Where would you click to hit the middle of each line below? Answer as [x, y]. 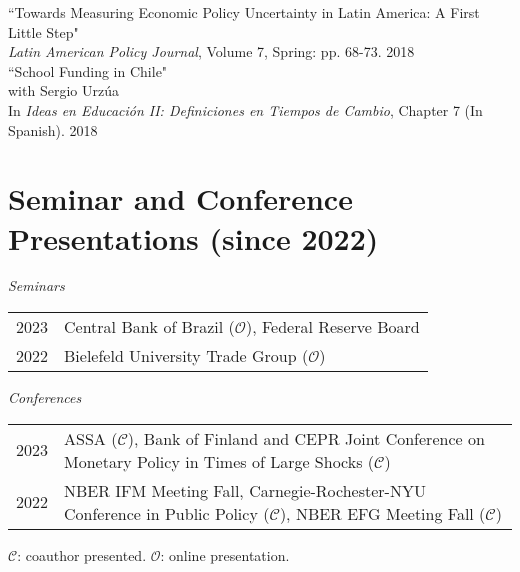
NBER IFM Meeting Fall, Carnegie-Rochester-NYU [245, 490]
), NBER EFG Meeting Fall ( [382, 513]
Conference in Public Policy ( [167, 513]
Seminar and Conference [180, 198]
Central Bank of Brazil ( [149, 327]
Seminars [36, 285]
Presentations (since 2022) [193, 237]
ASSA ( [91, 438]
